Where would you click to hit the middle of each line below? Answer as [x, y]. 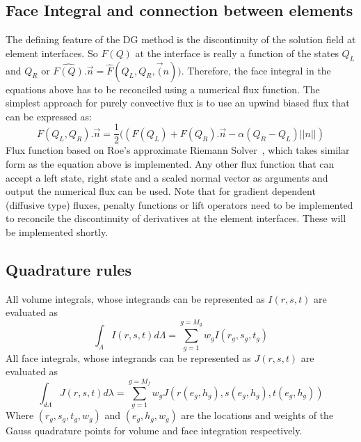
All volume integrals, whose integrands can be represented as [135, 298]
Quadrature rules [69, 269]
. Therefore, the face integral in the [256, 70]
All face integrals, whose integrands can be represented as [128, 357]
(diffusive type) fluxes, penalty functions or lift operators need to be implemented [179, 204]
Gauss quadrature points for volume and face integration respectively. [154, 431]
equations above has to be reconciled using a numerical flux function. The [163, 89]
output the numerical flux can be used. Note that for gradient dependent [161, 191]
